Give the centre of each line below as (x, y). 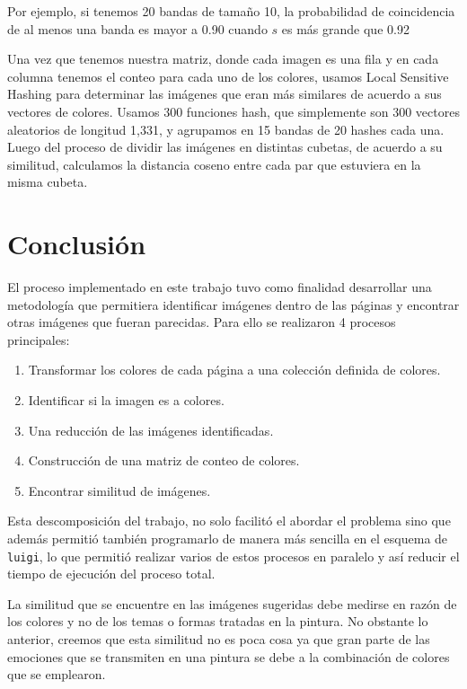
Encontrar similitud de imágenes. (119, 490)
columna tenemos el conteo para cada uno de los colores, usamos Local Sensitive (228, 76)
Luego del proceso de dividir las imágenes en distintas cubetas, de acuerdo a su (225, 147)
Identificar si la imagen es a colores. (126, 400)
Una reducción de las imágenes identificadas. (151, 430)
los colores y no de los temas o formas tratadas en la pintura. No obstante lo (218, 621)
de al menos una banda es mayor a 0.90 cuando (137, 28)
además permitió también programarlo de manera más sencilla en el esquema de (228, 538)
